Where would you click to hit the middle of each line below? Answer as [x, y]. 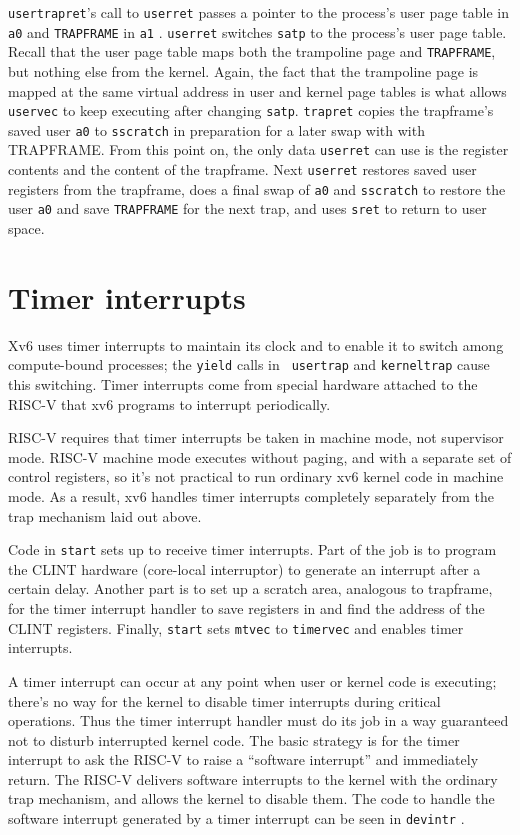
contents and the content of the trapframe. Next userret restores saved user [242, 169]
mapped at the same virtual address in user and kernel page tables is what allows [257, 90]
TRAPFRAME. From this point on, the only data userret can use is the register [258, 149]
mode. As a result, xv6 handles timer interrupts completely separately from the [251, 496]
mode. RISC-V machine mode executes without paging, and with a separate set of [260, 456]
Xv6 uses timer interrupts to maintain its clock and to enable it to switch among [256, 344]
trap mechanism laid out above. [105, 515]
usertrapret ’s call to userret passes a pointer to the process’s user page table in [258, 12]
